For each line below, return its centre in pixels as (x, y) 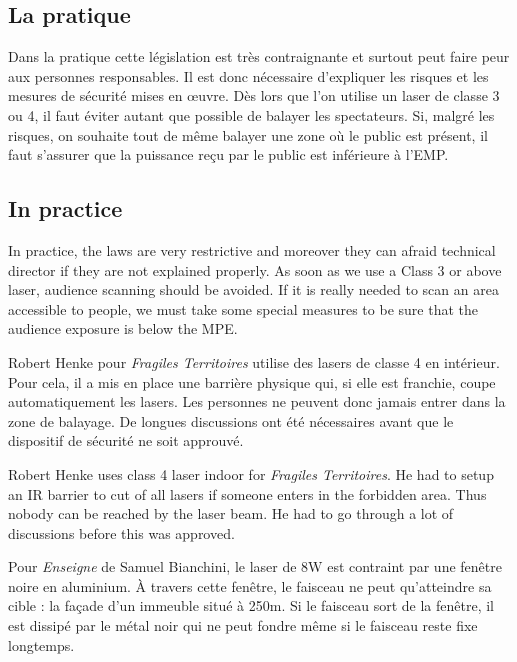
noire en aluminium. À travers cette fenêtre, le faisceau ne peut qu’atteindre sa (250, 585)
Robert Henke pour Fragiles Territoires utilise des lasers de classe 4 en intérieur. (254, 361)
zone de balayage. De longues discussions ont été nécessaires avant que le (231, 420)
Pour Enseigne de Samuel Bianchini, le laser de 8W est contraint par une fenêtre (255, 566)
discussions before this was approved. (121, 532)
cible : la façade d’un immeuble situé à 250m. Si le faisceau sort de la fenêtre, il (251, 605)
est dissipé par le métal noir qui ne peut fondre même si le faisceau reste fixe (243, 625)
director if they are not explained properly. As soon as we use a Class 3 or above (255, 269)
